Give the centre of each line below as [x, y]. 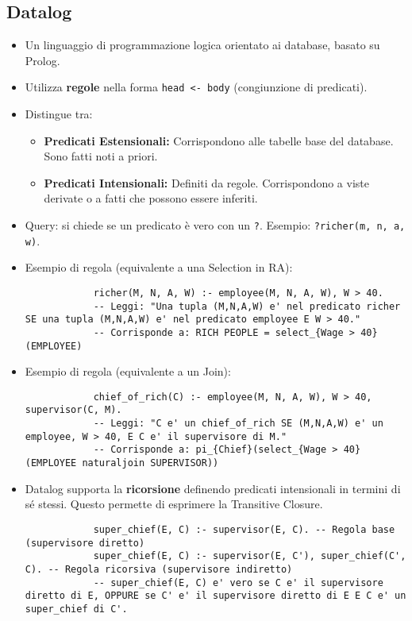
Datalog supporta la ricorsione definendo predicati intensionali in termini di [213, 488]
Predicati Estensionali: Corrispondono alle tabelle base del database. [219, 140]
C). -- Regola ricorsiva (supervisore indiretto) [159, 569]
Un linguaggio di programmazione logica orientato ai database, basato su [202, 45]
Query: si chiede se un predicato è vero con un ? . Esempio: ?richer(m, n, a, [215, 225]
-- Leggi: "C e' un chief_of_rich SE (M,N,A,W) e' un [238, 424]
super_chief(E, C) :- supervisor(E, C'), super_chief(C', [250, 556]
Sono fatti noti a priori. [101, 156]
